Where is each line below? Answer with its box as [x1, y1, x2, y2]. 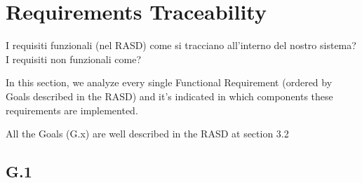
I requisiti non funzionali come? [6, 51, 142, 66]
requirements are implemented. [6, 102, 138, 117]
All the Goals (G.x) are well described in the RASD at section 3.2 [6, 126, 289, 141]
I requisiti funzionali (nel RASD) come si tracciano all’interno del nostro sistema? [6, 38, 356, 53]
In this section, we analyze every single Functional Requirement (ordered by [6, 75, 333, 90]
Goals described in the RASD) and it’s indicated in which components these [6, 88, 333, 103]
